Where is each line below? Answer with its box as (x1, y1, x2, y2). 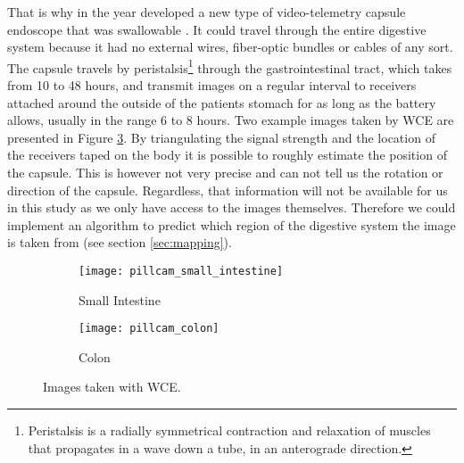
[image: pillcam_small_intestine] (79, 264, 284, 277)
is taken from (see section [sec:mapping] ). (7, 233, 232, 252)
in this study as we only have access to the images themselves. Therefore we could (7, 198, 456, 217)
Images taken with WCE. (43, 377, 181, 396)
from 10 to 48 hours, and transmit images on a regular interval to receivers (7, 76, 417, 95)
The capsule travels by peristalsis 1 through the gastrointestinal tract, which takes (7, 55, 452, 77)
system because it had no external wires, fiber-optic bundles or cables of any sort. (7, 37, 453, 56)
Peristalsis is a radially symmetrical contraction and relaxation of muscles (28, 421, 431, 440)
